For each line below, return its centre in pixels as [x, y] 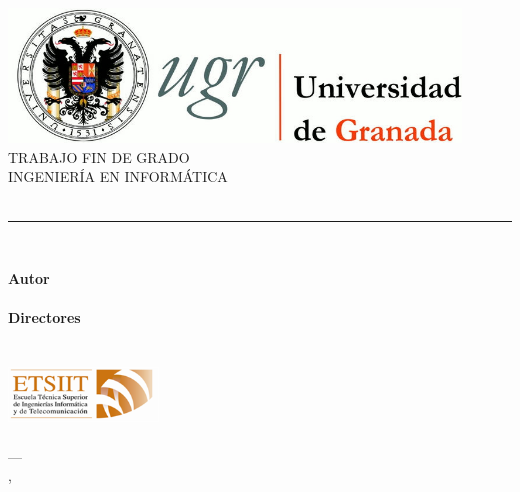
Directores [44, 317]
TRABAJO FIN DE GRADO [99, 156]
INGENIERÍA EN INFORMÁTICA [118, 176]
